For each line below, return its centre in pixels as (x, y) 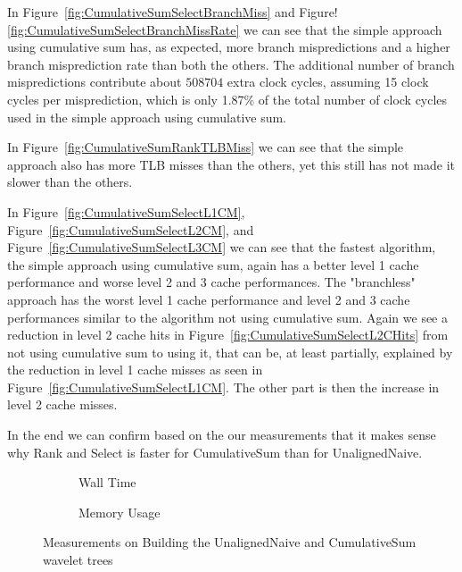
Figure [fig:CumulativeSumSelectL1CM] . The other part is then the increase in (223, 387)
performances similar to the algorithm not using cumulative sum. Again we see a (228, 317)
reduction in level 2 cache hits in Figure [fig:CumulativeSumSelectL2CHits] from (228, 335)
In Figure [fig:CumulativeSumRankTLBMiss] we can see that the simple (206, 147)
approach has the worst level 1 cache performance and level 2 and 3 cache (209, 299)
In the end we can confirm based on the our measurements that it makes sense (222, 435)
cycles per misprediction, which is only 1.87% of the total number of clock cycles (227, 99)
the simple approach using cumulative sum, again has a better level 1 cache (213, 264)
